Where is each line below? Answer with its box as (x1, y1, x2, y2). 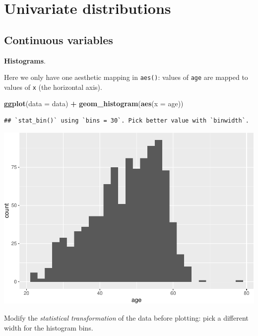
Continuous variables (4, 32, 113, 47)
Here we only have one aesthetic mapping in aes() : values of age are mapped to (4, 72, 248, 82)
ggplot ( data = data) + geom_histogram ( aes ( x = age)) (4, 98, 184, 109)
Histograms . (4, 55, 46, 66)
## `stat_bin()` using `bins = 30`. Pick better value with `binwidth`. (4, 117, 249, 125)
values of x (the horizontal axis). (4, 81, 102, 92)
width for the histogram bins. (4, 322, 93, 333)
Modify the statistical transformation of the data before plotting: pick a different (4, 312, 249, 323)
